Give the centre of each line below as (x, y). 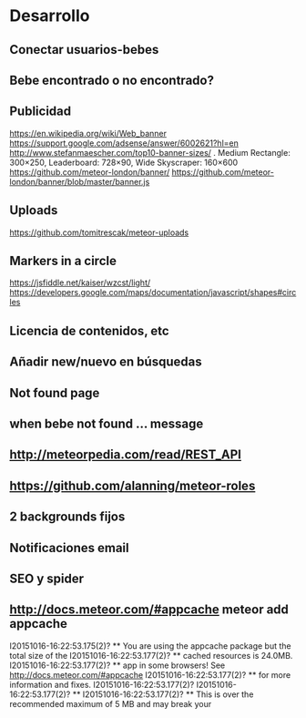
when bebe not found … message (107, 423)
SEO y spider (47, 578)
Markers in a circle (63, 261)
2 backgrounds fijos (67, 517)
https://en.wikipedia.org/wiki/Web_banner (88, 133)
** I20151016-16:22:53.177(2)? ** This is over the (163, 694)
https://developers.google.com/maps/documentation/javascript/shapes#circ (153, 292)
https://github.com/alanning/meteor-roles (133, 485)
